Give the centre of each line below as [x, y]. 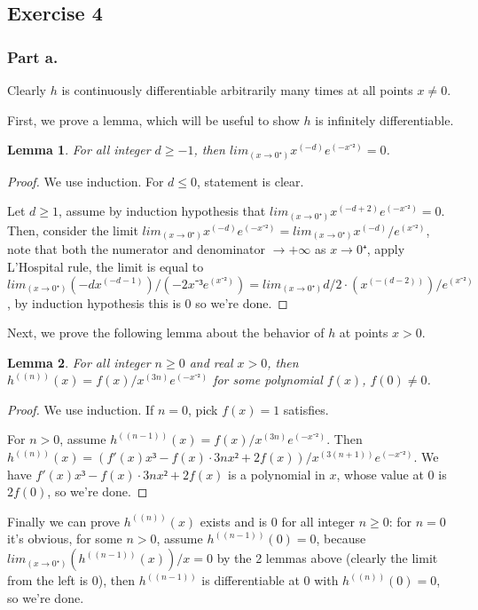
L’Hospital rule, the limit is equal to [106, 266]
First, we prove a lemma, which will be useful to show [153, 119]
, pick [203, 409]
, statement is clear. [251, 181]
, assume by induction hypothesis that [162, 211]
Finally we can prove [64, 521]
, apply [386, 249]
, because [341, 539]
